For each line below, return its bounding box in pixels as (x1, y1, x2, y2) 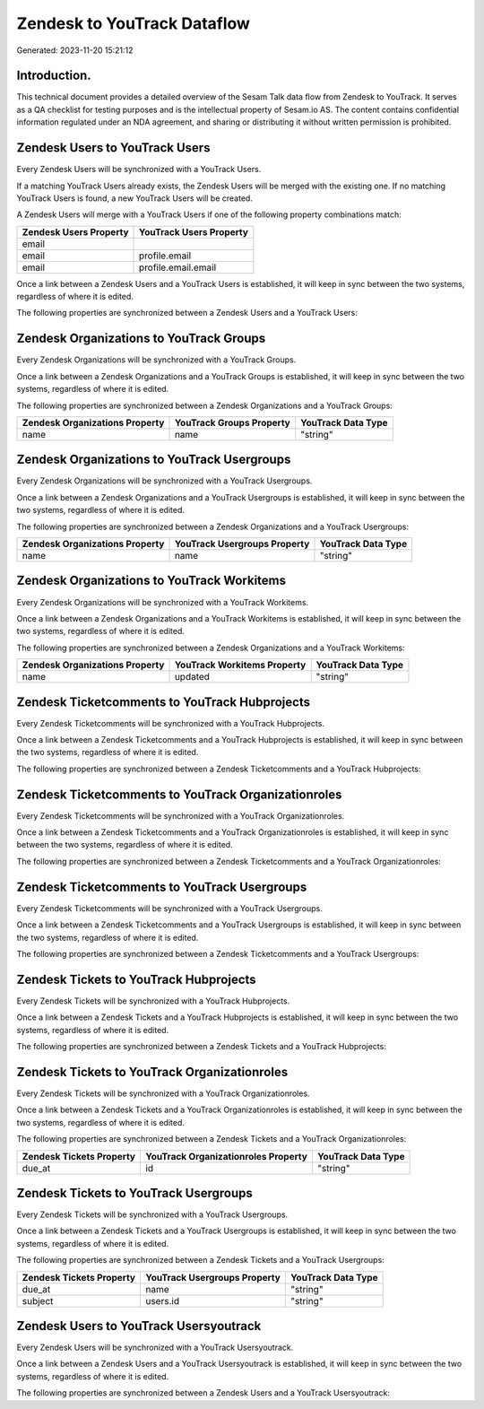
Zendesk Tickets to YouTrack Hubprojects (16, 971, 256, 987)
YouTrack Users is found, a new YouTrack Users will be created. (16, 193, 253, 204)
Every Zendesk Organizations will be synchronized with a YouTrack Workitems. (16, 596, 309, 607)
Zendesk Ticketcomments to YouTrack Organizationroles (16, 787, 342, 802)
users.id (144, 1294, 179, 1307)
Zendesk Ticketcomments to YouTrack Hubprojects (16, 694, 311, 709)
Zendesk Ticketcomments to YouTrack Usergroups (16, 879, 307, 894)
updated (174, 671, 211, 683)
